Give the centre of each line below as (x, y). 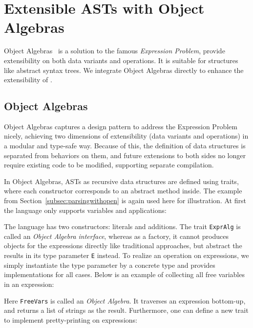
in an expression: (29, 284)
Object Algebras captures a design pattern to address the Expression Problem (121, 126)
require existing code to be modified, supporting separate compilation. (109, 165)
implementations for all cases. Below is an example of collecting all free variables (124, 274)
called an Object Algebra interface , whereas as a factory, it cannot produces (116, 236)
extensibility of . (28, 80)
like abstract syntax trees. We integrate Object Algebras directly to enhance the (124, 70)
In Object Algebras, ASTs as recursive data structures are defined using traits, (121, 181)
